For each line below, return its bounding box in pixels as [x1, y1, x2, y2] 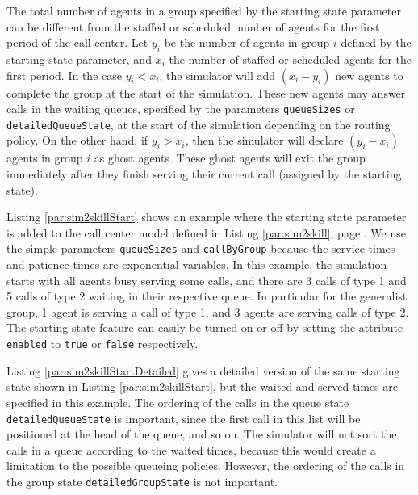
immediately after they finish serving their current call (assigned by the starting [6, 166, 402, 182]
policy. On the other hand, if [6, 132, 148, 149]
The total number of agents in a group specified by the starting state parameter [6, 2, 401, 19]
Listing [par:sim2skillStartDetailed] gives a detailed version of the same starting [6, 362, 400, 379]
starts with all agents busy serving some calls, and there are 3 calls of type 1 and [6, 271, 407, 288]
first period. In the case [6, 66, 122, 83]
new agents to [335, 66, 403, 83]
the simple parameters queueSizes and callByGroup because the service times [6, 240, 395, 257]
